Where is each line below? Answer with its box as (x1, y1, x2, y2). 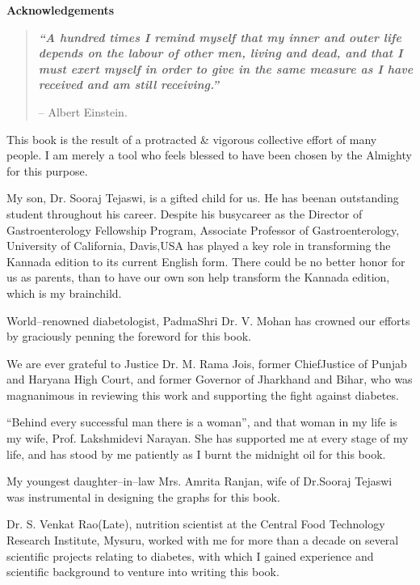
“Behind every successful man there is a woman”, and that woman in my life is (6, 413, 397, 430)
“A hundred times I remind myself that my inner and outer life (38, 28, 401, 45)
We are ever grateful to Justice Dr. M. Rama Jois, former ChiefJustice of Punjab (6, 354, 407, 371)
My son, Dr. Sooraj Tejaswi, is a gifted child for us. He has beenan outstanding (6, 189, 399, 206)
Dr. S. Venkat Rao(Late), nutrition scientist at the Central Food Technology (6, 515, 385, 532)
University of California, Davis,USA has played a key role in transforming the (6, 237, 391, 254)
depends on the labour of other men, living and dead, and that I (38, 45, 403, 61)
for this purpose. (6, 162, 88, 179)
